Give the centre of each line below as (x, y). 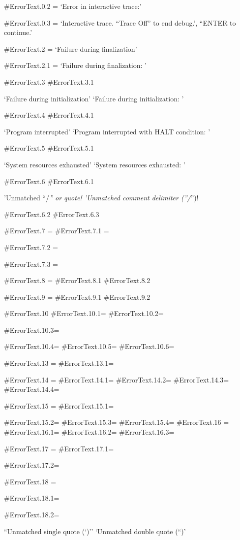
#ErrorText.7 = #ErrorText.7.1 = (57, 231)
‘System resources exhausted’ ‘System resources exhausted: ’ (95, 164)
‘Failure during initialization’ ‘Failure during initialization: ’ (94, 98)
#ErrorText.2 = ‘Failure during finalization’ (71, 48)
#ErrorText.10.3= (32, 330)
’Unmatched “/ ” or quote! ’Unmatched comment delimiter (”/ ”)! (101, 198)
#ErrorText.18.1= (32, 498)
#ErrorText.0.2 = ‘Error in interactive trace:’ (73, 6)
